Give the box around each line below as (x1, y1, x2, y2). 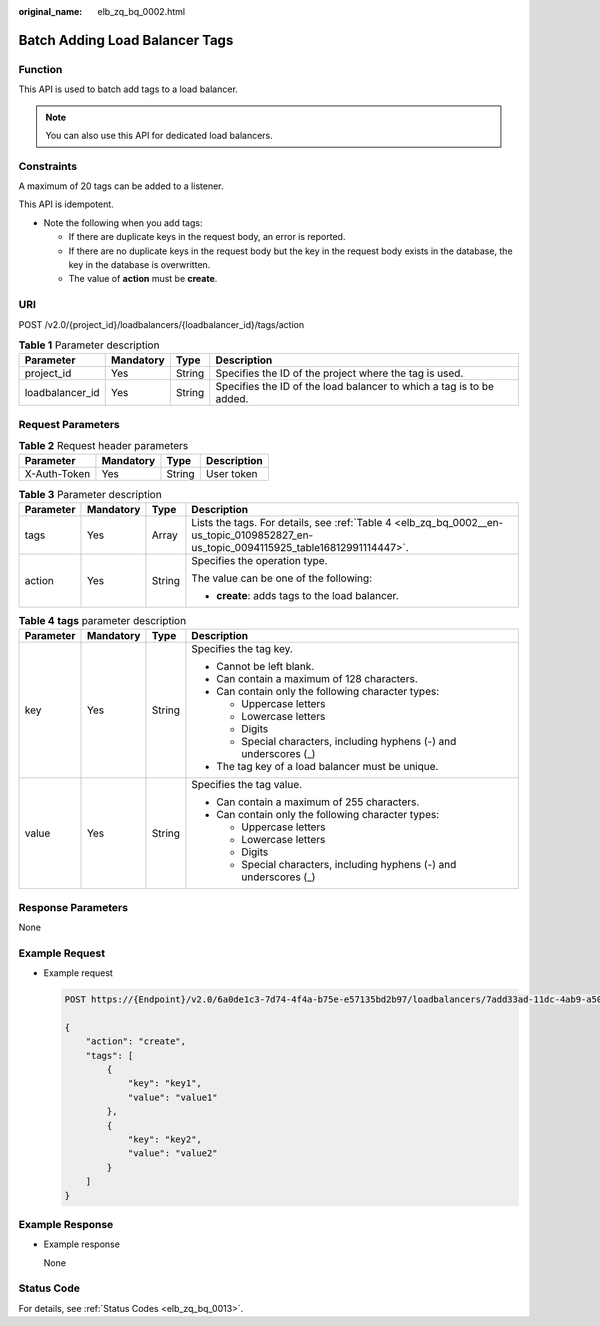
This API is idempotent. (18, 198, 114, 210)
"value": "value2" (127, 1148, 219, 1159)
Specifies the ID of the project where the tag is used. (215, 366, 464, 380)
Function (18, 62, 63, 76)
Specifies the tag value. (191, 778, 303, 792)
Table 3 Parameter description (18, 487, 162, 501)
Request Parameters (18, 417, 120, 431)
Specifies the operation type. (191, 553, 328, 567)
